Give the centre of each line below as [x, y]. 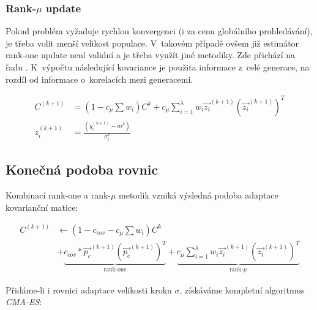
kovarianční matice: [42, 207]
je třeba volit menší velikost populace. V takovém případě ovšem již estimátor [152, 43]
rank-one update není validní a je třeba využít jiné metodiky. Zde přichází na [151, 55]
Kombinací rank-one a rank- [58, 195]
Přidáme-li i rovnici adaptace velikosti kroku [89, 289]
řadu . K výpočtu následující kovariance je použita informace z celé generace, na [158, 67]
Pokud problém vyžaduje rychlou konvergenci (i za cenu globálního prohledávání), [159, 31]
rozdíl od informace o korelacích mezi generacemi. [99, 79]
